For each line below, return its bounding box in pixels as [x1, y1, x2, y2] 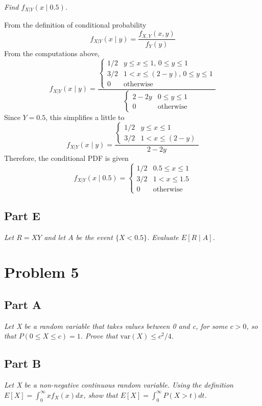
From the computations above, [4, 47, 100, 58]
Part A [4, 296, 42, 312]
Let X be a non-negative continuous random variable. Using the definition [4, 379, 233, 390]
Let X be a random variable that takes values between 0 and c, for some [4, 320, 228, 331]
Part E [4, 207, 40, 223]
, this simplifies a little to [45, 111, 125, 122]
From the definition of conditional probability [4, 19, 147, 30]
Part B [4, 355, 41, 371]
